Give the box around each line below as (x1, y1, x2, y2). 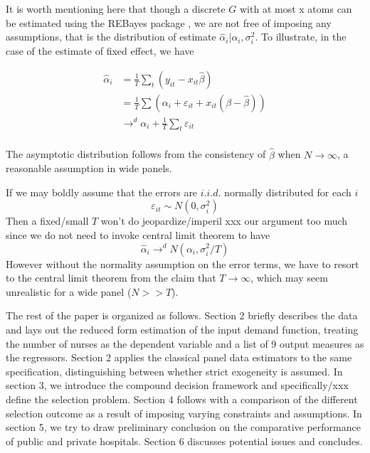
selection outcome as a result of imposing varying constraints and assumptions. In (6, 405, 362, 420)
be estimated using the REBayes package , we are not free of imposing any (6, 15, 332, 30)
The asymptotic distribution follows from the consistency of (6, 146, 266, 161)
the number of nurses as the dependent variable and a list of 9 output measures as (6, 336, 364, 351)
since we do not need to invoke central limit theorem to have (6, 227, 270, 242)
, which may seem (250, 270, 328, 285)
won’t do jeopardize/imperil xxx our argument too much (100, 213, 348, 228)
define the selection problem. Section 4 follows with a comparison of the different (6, 391, 358, 406)
